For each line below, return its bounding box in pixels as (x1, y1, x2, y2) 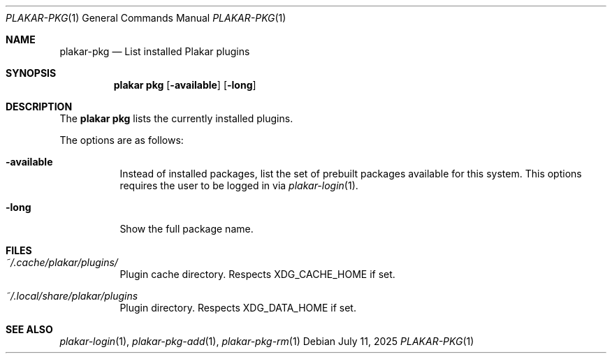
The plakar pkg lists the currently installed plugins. (59, 112, 293, 124)
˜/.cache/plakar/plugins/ (6, 256, 118, 268)
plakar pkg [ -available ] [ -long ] (113, 79, 256, 91)
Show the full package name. (119, 223, 254, 235)
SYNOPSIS (6, 67, 57, 79)
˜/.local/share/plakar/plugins (6, 290, 138, 302)
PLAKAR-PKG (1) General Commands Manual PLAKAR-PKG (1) (6, 12, 286, 24)
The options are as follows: (59, 134, 184, 146)
